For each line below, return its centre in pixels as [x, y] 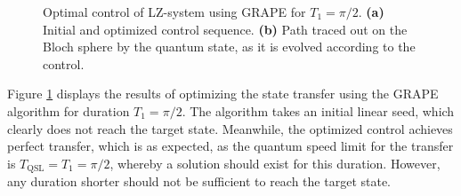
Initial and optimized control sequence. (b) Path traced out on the [225, 29]
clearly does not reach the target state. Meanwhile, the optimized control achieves [230, 128]
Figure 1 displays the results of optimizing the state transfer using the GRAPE [223, 94]
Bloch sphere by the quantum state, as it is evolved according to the [229, 47]
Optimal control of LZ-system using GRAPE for [174, 12]
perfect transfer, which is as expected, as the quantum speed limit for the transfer [230, 146]
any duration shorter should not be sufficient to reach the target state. [199, 181]
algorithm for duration [69, 110]
